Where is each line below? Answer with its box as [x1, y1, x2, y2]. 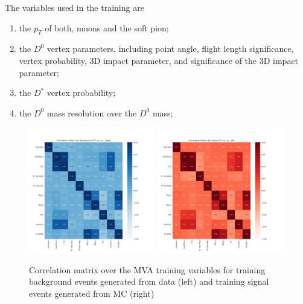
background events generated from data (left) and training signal [29, 275, 269, 288]
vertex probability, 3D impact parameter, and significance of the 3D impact [19, 54, 299, 66]
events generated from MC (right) [29, 287, 155, 299]
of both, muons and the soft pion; [45, 21, 169, 34]
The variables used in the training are [5, 1, 144, 13]
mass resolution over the [46, 106, 137, 119]
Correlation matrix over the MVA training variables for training [29, 263, 266, 276]
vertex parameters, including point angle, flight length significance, [46, 42, 294, 55]
